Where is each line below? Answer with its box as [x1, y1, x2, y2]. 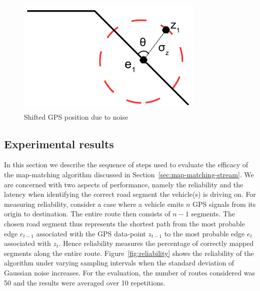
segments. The [191, 208, 235, 219]
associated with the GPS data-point [36, 228, 146, 238]
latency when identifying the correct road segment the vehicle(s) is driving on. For [4, 189, 256, 199]
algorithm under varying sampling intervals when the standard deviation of [4, 257, 234, 268]
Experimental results [4, 136, 114, 151]
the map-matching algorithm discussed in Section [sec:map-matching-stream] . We [4, 169, 254, 179]
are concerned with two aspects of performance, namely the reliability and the [4, 179, 243, 189]
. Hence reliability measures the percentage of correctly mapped [58, 238, 254, 248]
